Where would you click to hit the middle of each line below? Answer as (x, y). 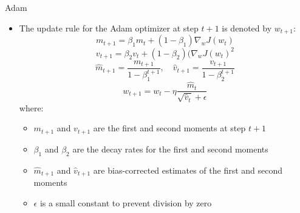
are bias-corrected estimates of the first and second (188, 170)
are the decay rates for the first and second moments (170, 149)
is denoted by (247, 28)
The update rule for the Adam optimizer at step (109, 28)
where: (31, 107)
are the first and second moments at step (169, 128)
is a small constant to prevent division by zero (126, 202)
